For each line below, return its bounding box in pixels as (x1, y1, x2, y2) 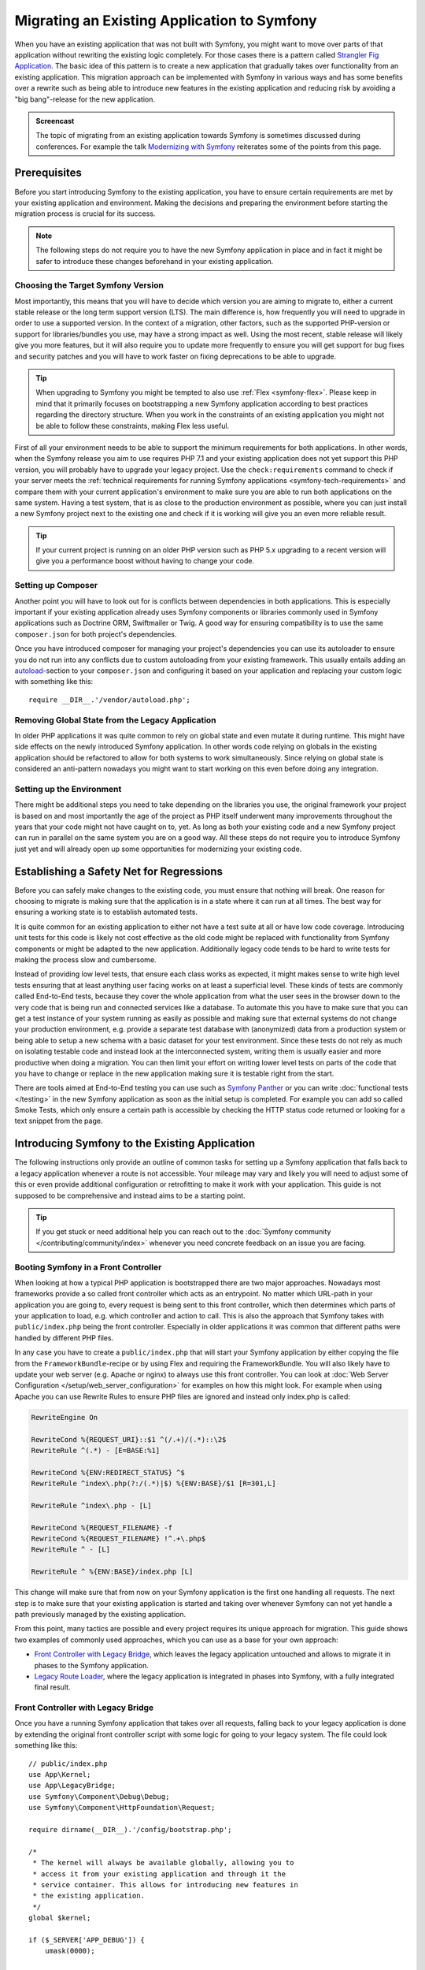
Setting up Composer (14, 580, 98, 591)
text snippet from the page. (14, 1116, 103, 1126)
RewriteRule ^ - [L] (31, 1545, 110, 1554)
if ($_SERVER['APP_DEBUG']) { (28, 1935, 146, 1944)
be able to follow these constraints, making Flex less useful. (35, 421, 230, 430)
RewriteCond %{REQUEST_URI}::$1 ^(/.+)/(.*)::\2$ (31, 1435, 227, 1444)
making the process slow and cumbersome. (14, 955, 157, 965)
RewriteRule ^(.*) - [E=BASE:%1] (31, 1446, 161, 1455)
